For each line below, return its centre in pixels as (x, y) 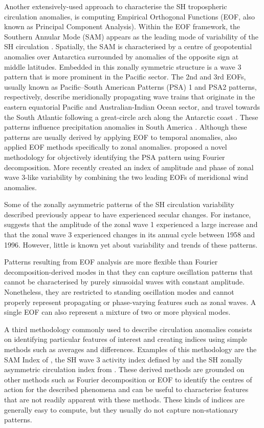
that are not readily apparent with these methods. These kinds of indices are (124, 399)
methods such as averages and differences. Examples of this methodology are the (130, 349)
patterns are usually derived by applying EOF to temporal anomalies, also (121, 137)
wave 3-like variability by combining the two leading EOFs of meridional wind (126, 177)
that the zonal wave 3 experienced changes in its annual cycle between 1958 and (130, 235)
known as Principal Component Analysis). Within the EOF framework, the (122, 26)
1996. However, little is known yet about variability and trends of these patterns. (131, 244)
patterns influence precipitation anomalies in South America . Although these (126, 127)
